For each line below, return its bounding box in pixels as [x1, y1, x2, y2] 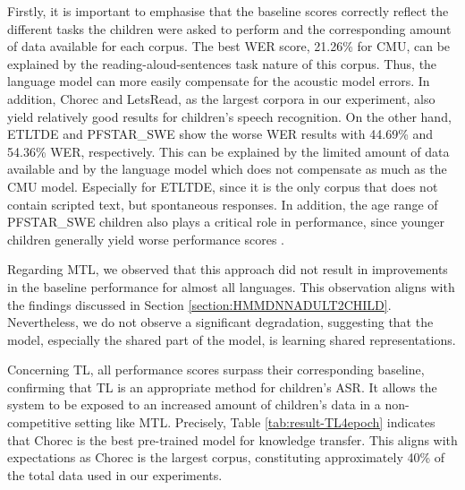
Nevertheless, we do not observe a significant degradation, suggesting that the [7, 313, 434, 331]
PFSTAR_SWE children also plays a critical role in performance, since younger [7, 212, 444, 231]
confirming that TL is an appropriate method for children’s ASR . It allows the [7, 377, 437, 396]
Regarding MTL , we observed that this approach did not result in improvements [7, 260, 448, 279]
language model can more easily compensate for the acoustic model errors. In [7, 72, 430, 90]
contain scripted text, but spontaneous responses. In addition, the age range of [7, 194, 438, 213]
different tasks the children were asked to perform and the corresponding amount [7, 19, 452, 38]
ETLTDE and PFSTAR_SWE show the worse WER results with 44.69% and [7, 125, 434, 143]
